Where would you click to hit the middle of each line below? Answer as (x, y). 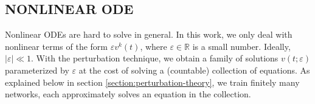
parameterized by (37, 70)
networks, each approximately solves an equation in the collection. (128, 94)
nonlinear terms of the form (56, 46)
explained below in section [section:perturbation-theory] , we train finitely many (152, 82)
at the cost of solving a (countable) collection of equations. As (194, 70)
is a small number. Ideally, (241, 46)
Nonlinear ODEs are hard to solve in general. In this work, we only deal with (149, 34)
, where (154, 46)
